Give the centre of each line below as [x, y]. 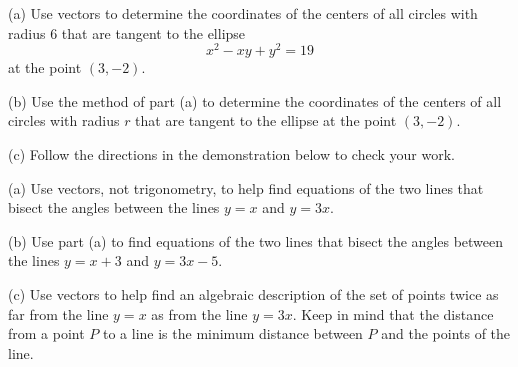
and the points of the [446, 333]
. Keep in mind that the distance [393, 313]
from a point [46, 333]
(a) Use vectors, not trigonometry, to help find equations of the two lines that [246, 187]
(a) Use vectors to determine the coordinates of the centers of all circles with [243, 13]
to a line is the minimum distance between [232, 333]
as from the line [199, 313]
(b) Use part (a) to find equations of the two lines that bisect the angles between [256, 240]
